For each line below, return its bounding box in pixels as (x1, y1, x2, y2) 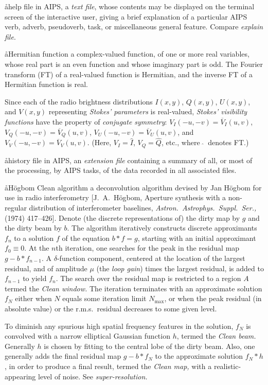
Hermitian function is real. (5, 79, 88, 90)
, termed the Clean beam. (176, 330, 256, 341)
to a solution (14, 232, 54, 243)
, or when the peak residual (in (164, 293, 262, 304)
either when (15, 293, 52, 304)
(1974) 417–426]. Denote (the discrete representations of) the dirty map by (5, 212, 240, 223)
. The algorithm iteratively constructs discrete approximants (67, 222, 257, 233)
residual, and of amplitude (5, 262, 87, 273)
